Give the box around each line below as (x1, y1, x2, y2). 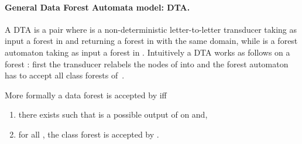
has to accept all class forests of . (5, 69, 125, 81)
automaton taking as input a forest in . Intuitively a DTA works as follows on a (5, 46, 290, 58)
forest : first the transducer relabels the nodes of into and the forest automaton (5, 57, 289, 70)
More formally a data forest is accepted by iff (5, 88, 167, 101)
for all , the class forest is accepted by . (18, 128, 159, 140)
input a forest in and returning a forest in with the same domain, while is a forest (5, 35, 298, 47)
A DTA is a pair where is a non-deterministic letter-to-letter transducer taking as (5, 23, 297, 35)
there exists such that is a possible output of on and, (18, 108, 208, 121)
